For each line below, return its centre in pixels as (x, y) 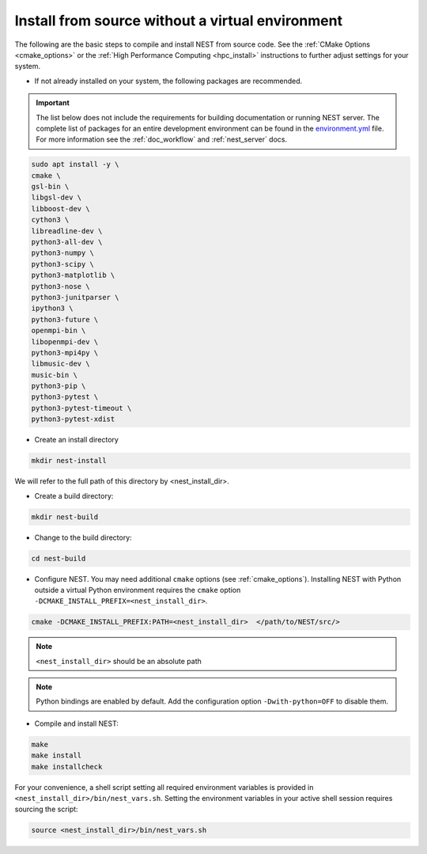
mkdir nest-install (69, 461)
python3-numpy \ (63, 253)
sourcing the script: (46, 809)
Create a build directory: (74, 495)
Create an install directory (76, 440)
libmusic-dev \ (60, 364)
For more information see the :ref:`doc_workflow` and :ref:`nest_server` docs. (162, 139)
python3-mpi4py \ (65, 353)
